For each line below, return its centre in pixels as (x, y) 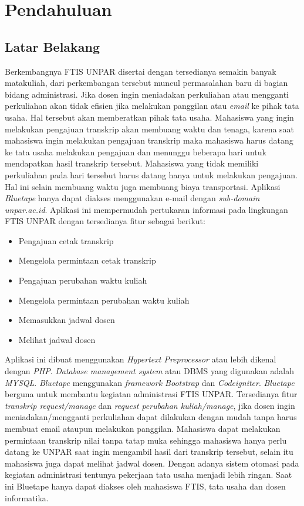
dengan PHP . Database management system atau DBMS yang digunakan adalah (149, 371)
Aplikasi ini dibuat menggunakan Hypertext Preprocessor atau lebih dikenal (141, 359)
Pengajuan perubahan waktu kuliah (83, 280)
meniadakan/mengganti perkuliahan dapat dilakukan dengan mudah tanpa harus (151, 417)
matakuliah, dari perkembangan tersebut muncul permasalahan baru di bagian (146, 83)
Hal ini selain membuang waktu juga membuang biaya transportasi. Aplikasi (143, 186)
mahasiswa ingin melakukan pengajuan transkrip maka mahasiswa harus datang (149, 140)
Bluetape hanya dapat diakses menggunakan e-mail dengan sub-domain (132, 198)
